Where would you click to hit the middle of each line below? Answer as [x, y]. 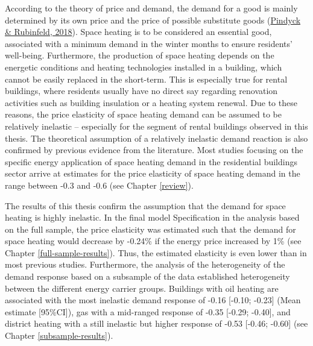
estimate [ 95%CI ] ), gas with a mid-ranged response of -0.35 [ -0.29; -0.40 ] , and [148, 311]
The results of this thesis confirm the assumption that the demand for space [145, 205]
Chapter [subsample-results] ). [59, 335]
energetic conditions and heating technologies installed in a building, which [144, 67]
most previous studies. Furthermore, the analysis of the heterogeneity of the [145, 264]
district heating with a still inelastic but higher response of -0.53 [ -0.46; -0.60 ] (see [156, 323]
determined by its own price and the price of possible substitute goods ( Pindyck [153, 20]
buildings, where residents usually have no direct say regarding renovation [141, 91]
